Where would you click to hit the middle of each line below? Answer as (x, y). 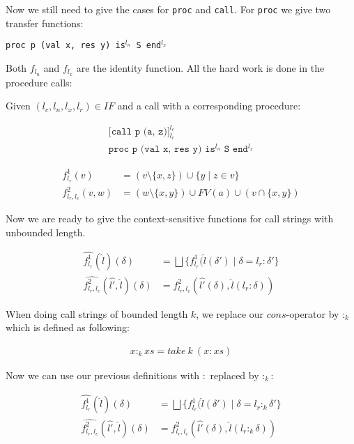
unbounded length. (46, 232)
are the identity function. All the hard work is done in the (200, 67)
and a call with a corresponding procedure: (209, 106)
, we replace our (230, 313)
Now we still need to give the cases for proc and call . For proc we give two (168, 9)
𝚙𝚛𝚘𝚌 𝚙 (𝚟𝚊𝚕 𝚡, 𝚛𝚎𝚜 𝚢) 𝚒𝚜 (162, 150)
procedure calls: (39, 82)
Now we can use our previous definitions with (102, 375)
